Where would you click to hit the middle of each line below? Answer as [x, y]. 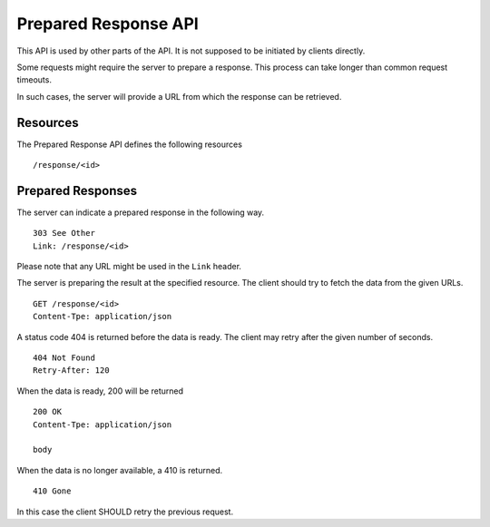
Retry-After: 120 [71, 371]
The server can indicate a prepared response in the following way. [141, 212]
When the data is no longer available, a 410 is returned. [120, 470]
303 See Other [64, 233]
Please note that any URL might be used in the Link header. [129, 267]
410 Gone [52, 491]
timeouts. [34, 80]
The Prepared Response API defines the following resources [129, 144]
